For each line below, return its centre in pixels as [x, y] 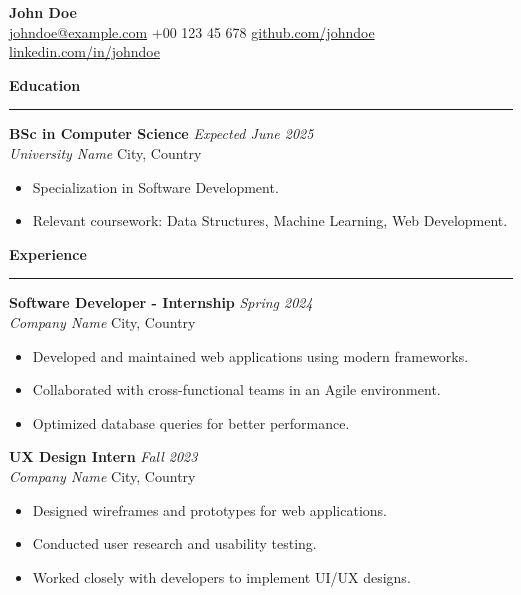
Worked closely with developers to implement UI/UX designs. [221, 576]
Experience [48, 253]
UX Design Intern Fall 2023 [103, 456]
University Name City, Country [105, 152]
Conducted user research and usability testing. [174, 543]
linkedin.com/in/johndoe [84, 51]
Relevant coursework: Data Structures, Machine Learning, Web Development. [270, 220]
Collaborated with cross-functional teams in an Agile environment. [236, 389]
